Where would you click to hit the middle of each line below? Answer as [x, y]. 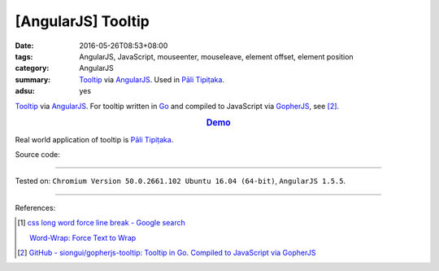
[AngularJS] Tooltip [82, 21]
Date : [24, 46]
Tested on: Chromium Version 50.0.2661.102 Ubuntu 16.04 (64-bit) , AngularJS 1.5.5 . [180, 181]
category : [32, 68]
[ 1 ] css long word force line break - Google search [102, 223]
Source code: [37, 154]
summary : [33, 79]
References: [35, 208]
